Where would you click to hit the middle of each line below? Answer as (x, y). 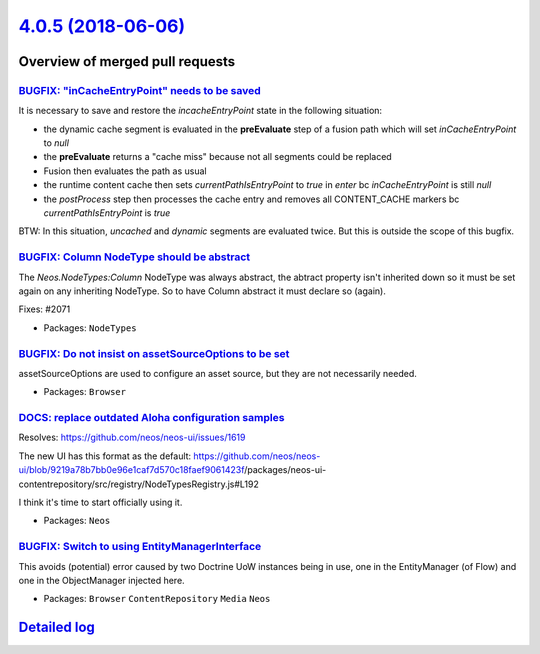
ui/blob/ (34, 470)
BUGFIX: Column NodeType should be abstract (134, 257)
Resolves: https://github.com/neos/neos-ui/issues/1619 (132, 437)
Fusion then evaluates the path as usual (125, 171)
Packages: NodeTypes (90, 327)
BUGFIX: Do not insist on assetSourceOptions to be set (154, 353)
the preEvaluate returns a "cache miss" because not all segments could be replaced (217, 157)
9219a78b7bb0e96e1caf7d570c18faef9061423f (147, 470)
